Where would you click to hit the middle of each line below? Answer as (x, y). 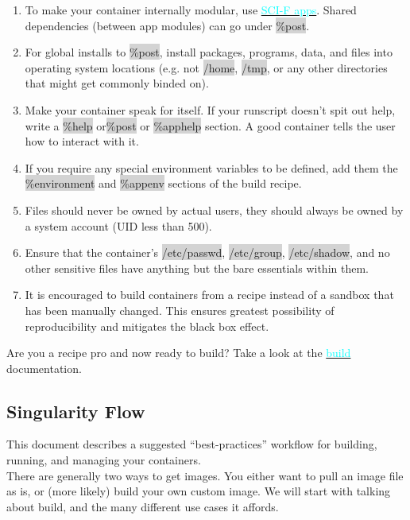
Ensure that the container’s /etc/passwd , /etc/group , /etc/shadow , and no (207, 252)
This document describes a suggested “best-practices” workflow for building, (192, 444)
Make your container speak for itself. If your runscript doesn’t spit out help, (210, 109)
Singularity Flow (76, 411)
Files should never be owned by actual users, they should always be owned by (214, 210)
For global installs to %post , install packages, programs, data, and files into (209, 52)
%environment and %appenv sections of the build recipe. (163, 183)
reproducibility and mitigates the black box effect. (147, 326)
